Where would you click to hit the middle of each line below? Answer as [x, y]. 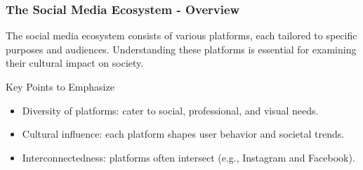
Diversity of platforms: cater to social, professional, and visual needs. [170, 110]
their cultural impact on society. [75, 63]
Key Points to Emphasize [60, 86]
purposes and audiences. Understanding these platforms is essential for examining [181, 49]
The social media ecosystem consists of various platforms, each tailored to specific [181, 35]
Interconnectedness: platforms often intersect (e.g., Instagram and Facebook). [189, 157]
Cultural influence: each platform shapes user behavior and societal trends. [183, 134]
